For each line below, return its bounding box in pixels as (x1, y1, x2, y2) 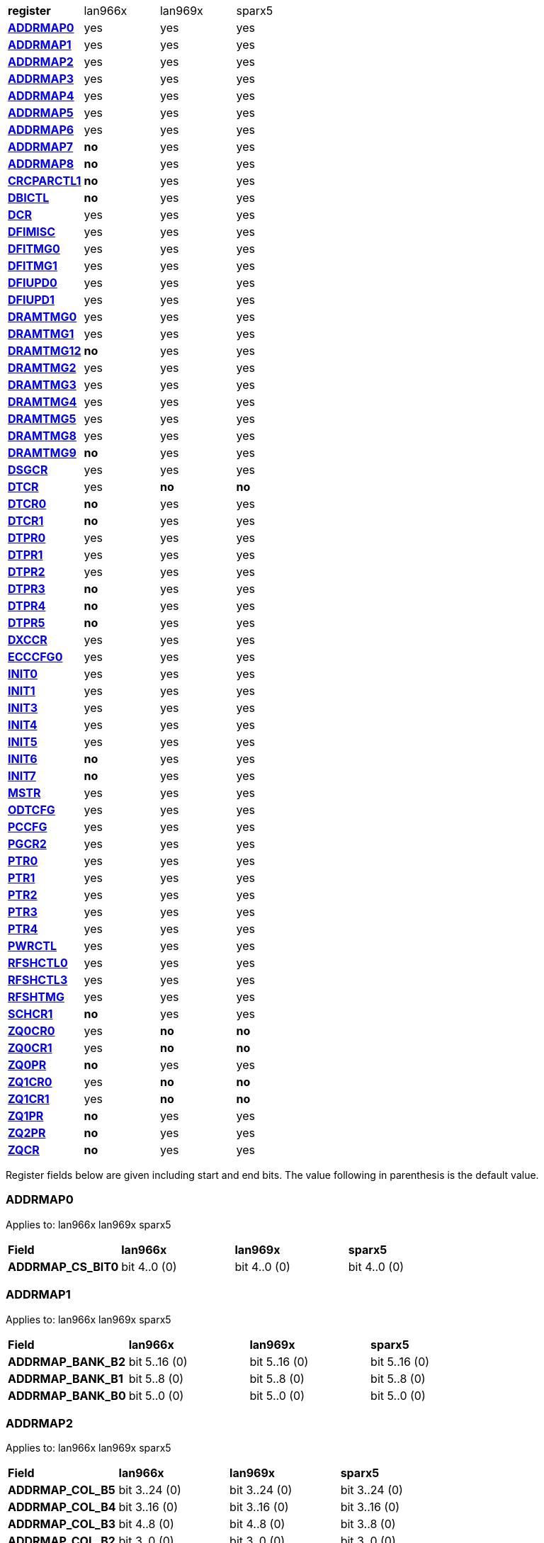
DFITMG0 (8, 242, 60, 256)
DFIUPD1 (8, 293, 55, 307)
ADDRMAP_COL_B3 (8, 1517, 116, 1532)
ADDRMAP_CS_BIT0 (8, 1259, 119, 1274)
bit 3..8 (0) (340, 1517, 396, 1532)
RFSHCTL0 (8, 956, 68, 970)
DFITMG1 (8, 259, 57, 273)
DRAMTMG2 (8, 361, 76, 375)
